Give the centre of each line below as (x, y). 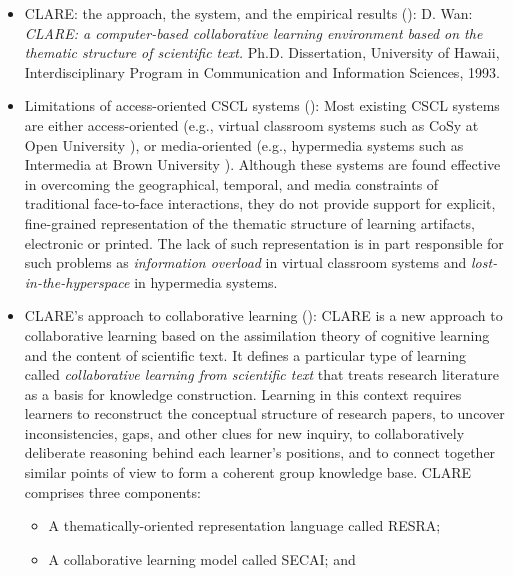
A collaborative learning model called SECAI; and (202, 558)
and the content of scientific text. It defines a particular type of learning (245, 354)
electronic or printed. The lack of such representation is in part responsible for (264, 242)
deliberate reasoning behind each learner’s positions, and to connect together (260, 452)
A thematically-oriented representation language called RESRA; (244, 525)
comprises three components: (112, 491)
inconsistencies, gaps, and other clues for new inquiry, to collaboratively (244, 432)
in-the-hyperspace (77, 281)
